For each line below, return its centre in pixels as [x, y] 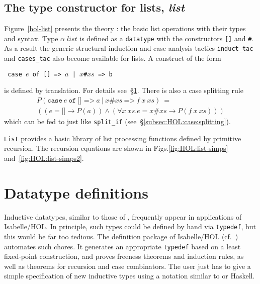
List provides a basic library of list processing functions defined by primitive [123, 138]
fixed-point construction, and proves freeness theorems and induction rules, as [124, 256]
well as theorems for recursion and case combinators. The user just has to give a [127, 266]
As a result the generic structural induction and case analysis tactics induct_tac [129, 48]
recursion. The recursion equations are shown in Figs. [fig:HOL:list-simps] [116, 148]
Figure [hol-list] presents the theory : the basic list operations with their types [125, 28]
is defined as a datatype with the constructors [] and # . [167, 38]
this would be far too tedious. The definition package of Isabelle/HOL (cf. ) [121, 236]
